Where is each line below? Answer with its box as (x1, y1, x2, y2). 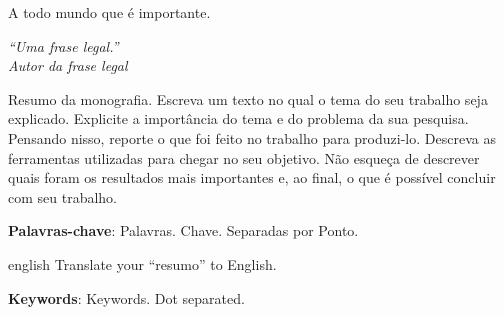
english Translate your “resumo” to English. (8, 253, 277, 274)
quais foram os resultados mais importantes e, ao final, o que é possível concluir (8, 167, 496, 188)
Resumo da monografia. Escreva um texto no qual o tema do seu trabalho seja (8, 88, 488, 109)
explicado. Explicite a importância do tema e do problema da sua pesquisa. (8, 108, 469, 129)
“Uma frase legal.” (8, 35, 119, 56)
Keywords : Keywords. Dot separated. (8, 287, 245, 308)
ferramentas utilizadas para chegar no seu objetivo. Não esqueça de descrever (8, 147, 480, 168)
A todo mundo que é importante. (8, 2, 211, 22)
